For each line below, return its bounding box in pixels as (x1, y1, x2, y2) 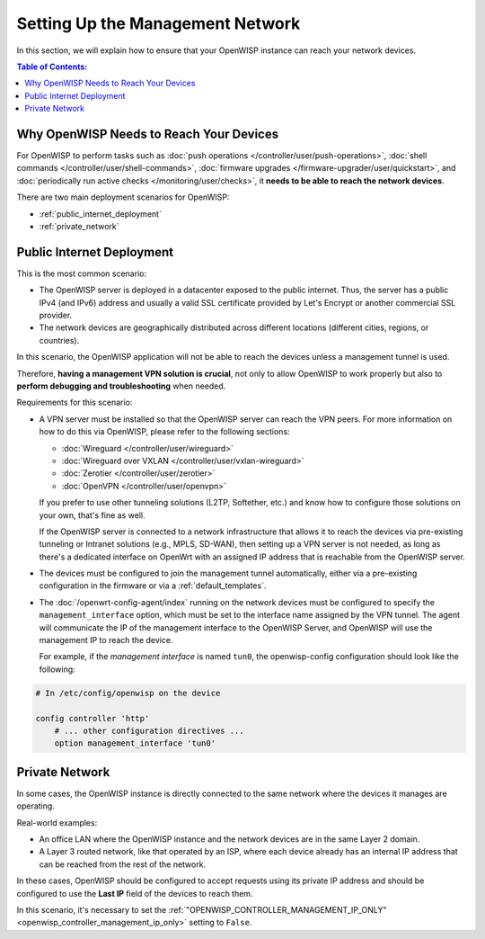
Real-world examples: (16, 817, 98, 827)
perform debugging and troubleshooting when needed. (16, 380, 226, 391)
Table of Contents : (16, 61, 88, 72)
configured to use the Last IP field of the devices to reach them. (16, 888, 253, 899)
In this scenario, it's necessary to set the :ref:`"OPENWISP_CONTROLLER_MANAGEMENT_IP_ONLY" (16, 904, 387, 915)
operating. (16, 800, 56, 811)
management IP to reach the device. (39, 635, 173, 646)
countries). (39, 335, 80, 345)
